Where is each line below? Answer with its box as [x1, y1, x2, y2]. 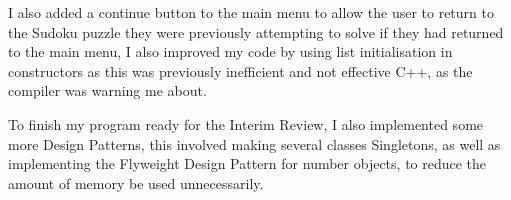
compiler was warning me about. [8, 80, 207, 101]
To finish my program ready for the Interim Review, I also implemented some [8, 113, 484, 134]
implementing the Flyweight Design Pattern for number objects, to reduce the [8, 153, 487, 174]
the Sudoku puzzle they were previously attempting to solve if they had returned [8, 21, 504, 42]
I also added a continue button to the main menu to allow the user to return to [8, 2, 494, 22]
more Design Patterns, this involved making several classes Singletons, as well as [8, 133, 501, 154]
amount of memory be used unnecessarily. [8, 172, 264, 193]
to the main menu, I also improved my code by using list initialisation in [8, 41, 453, 62]
